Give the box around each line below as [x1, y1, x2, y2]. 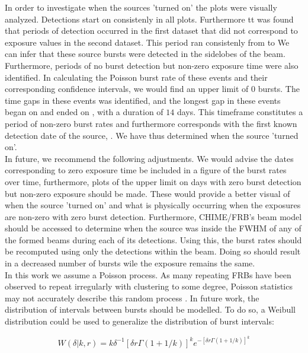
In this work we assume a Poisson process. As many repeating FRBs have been [5, 268, 291, 281]
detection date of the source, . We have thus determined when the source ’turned [5, 129, 299, 141]
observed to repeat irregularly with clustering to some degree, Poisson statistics [5, 280, 293, 292]
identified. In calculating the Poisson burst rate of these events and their [5, 71, 268, 83]
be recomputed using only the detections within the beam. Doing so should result [5, 245, 301, 257]
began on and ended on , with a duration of [5, 106, 163, 118]
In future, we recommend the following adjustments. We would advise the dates [5, 152, 294, 164]
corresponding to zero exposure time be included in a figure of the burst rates [5, 164, 287, 176]
